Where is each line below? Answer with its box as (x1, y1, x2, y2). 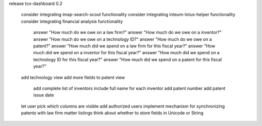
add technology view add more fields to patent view (21, 74, 125, 80)
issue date (33, 92, 54, 98)
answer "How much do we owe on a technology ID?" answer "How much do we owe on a (33, 36, 212, 42)
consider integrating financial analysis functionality (21, 18, 123, 24)
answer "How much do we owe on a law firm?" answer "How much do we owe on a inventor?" (33, 30, 222, 35)
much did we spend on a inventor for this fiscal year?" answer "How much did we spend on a (33, 50, 220, 56)
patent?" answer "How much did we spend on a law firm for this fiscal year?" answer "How (33, 43, 215, 48)
